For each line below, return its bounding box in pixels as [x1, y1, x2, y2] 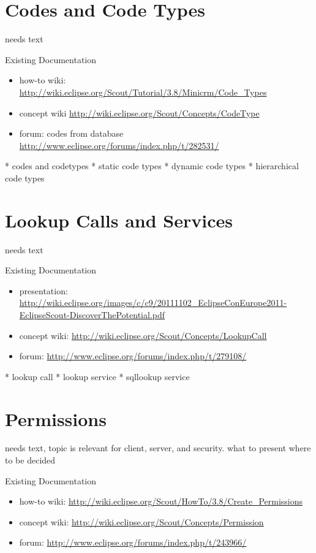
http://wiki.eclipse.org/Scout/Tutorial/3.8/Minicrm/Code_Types [19, 85, 267, 98]
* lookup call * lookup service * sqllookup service [5, 370, 190, 383]
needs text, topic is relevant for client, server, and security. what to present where [5, 441, 311, 454]
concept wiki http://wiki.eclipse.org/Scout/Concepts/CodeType [19, 106, 260, 119]
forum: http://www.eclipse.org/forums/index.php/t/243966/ [19, 536, 247, 549]
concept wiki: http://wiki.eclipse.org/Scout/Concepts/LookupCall [19, 329, 267, 341]
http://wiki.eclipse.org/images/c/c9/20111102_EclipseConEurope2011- [19, 296, 287, 309]
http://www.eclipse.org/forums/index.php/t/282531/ [19, 139, 219, 151]
